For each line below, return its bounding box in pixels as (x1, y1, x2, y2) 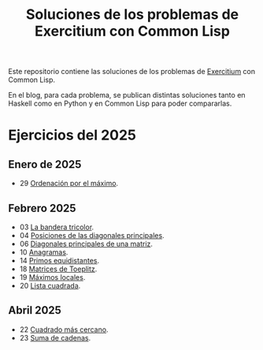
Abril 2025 (8, 303, 61, 317)
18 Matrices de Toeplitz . (19, 264, 98, 274)
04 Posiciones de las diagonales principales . (19, 231, 165, 240)
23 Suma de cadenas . (19, 333, 91, 342)
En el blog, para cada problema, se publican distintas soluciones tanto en (8, 91, 246, 100)
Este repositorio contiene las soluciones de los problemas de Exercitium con (8, 67, 256, 76)
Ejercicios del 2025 (8, 126, 136, 144)
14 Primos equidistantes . (19, 256, 100, 265)
